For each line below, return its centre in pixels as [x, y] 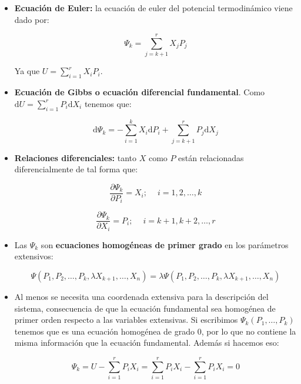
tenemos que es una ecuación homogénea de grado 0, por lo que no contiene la [155, 331]
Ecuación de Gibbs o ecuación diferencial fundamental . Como [140, 92]
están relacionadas [211, 157]
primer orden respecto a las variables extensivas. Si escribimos [126, 320]
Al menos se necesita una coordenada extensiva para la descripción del [141, 297]
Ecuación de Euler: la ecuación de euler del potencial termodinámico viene [153, 8]
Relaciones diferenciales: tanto [75, 157]
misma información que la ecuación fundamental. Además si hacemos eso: [147, 343]
